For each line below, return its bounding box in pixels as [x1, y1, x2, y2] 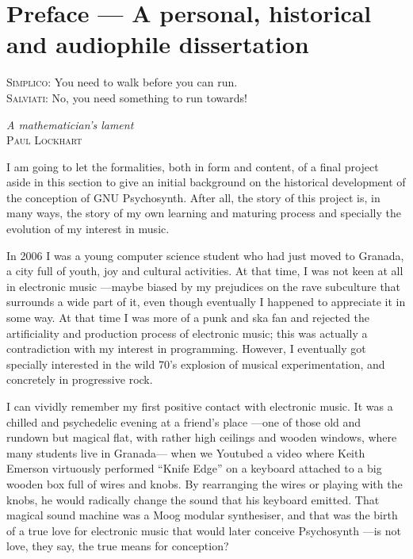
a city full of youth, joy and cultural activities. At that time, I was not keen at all [6, 262, 403, 279]
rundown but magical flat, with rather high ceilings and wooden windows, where [6, 429, 397, 446]
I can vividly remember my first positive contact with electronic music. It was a [6, 398, 393, 414]
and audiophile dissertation [6, 28, 309, 60]
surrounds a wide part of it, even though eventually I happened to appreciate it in [6, 293, 406, 310]
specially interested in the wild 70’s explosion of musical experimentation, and [6, 355, 385, 372]
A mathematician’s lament [6, 116, 134, 132]
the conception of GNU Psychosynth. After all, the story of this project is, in [6, 189, 380, 205]
